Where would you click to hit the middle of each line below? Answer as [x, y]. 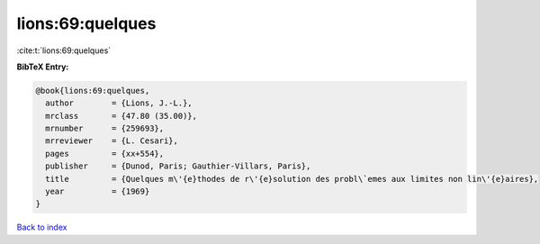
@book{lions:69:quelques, [93, 90]
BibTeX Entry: [43, 67]
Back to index [42, 227]
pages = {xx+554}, [105, 154]
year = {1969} [98, 192]
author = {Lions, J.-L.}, [119, 103]
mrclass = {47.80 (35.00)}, [121, 116]
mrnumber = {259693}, [105, 129]
